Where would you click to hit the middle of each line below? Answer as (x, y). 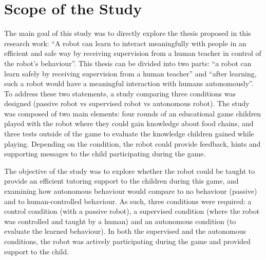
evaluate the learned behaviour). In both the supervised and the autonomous (125, 231)
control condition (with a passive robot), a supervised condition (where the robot (132, 211)
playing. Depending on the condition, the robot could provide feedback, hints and (132, 143)
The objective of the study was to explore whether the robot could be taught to (130, 171)
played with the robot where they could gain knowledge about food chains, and (129, 123)
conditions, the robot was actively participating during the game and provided (127, 241)
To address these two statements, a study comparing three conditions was (120, 93)
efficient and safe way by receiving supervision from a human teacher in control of (133, 53)
